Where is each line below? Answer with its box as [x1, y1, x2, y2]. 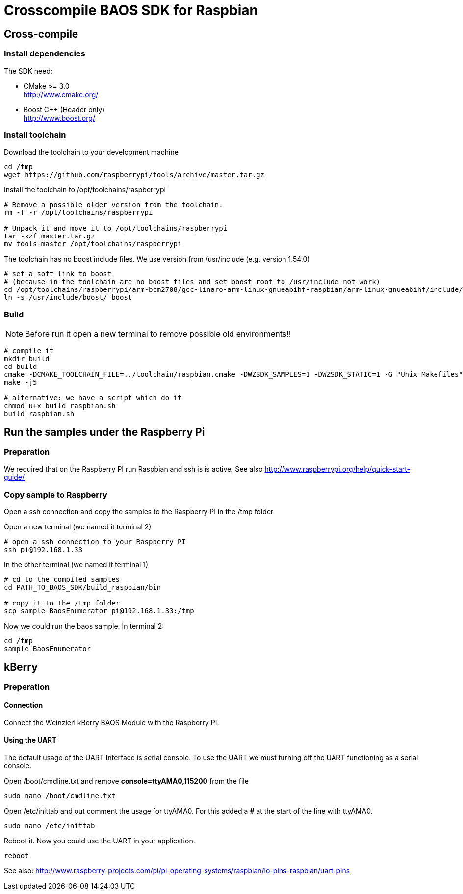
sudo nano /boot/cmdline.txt [4, 792, 116, 800]
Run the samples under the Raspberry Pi [4, 426, 205, 439]
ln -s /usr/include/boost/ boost [4, 293, 132, 302]
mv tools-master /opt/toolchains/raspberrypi [4, 240, 182, 248]
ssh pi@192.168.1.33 [4, 546, 83, 554]
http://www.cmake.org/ [24, 90, 99, 99]
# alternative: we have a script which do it [4, 394, 182, 402]
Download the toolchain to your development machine [4, 148, 179, 157]
